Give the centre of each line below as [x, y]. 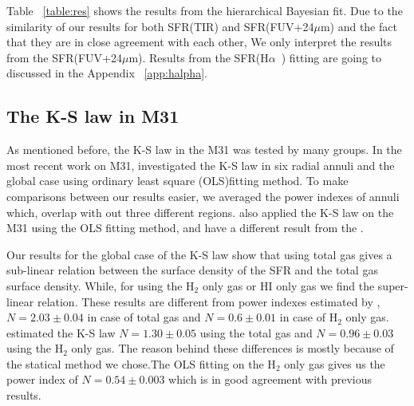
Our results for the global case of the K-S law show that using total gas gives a [199, 254]
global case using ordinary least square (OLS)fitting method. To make [177, 181]
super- [393, 285]
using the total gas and [256, 332]
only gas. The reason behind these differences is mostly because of [233, 348]
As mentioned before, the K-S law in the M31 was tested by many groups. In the [204, 150]
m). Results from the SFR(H [199, 57]
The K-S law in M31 [93, 116]
